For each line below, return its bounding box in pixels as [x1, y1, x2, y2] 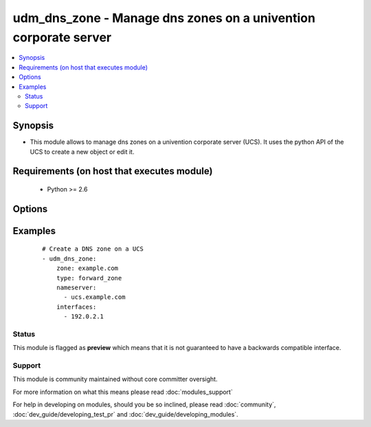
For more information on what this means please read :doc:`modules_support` [12, 388, 233, 396]
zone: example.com [56, 264, 119, 272]
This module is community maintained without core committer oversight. [12, 375, 218, 384]
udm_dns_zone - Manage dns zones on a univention [12, 10, 316, 25]
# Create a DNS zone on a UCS [42, 245, 144, 253]
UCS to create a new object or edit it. [30, 147, 135, 156]
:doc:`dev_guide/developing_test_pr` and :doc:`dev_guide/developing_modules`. [12, 410, 238, 418]
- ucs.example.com [63, 293, 126, 301]
